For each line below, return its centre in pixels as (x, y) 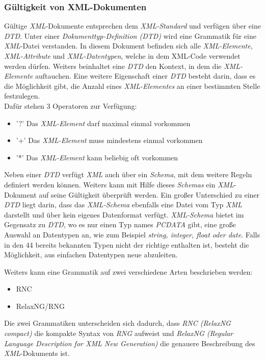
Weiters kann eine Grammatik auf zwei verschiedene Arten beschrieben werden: (128, 271)
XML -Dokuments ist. (37, 353)
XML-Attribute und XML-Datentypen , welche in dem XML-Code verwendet (122, 56)
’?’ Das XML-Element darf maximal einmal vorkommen (103, 123)
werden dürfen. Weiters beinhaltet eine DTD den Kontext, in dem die (113, 66)
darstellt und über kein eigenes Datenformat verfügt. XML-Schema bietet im (124, 214)
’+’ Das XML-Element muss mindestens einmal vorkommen (109, 140)
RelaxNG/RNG (40, 306)
